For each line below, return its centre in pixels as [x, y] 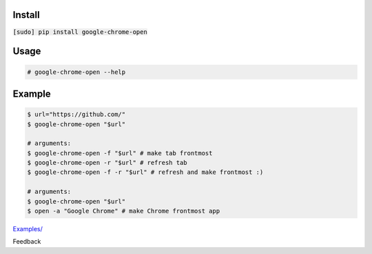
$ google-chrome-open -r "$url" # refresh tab [107, 163]
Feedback [27, 242]
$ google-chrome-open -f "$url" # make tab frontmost [120, 153]
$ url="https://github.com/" [76, 115]
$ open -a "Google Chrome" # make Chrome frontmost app [124, 211]
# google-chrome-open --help [76, 72]
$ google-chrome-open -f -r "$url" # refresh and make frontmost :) [145, 172]
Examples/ [28, 229]
